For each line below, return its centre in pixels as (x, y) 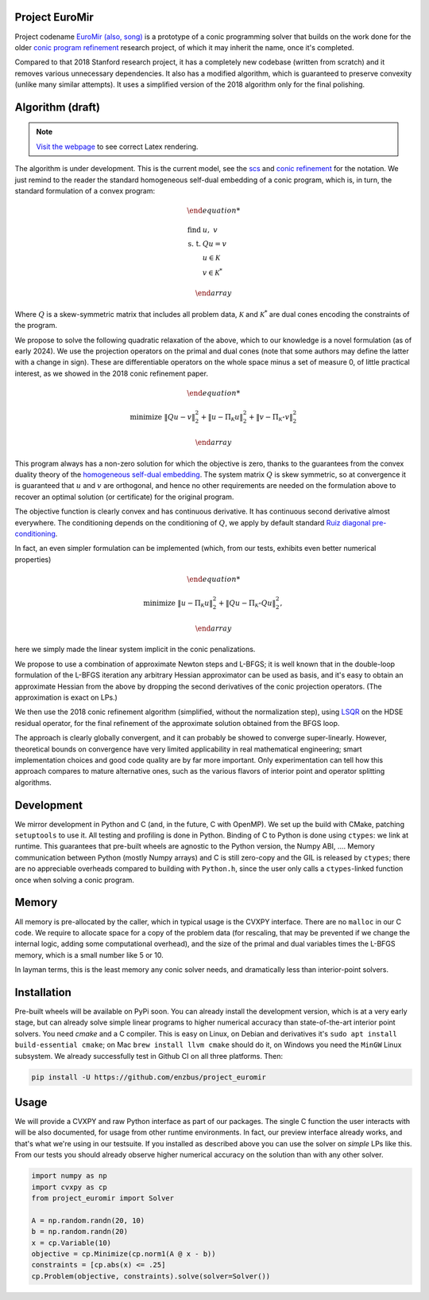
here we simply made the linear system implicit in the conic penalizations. (135, 650)
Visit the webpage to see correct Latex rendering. (117, 146)
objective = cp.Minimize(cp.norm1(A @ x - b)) (124, 1253)
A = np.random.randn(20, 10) (88, 1220)
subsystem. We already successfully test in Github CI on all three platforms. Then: (149, 1056)
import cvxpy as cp (69, 1187)
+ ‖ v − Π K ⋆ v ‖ (271, 418)
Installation (43, 992)
